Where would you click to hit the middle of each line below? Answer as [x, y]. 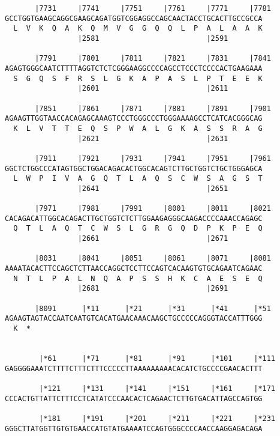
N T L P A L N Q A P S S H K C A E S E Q [138, 278]
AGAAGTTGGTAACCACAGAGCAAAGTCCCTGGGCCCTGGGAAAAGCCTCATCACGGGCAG [134, 119]
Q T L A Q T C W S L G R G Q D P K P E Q [138, 229]
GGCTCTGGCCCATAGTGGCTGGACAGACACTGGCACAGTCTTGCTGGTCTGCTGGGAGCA [134, 168]
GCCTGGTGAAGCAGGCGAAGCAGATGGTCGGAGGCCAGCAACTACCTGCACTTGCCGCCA [134, 18]
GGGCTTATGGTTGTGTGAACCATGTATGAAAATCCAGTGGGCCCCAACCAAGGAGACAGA [134, 428]
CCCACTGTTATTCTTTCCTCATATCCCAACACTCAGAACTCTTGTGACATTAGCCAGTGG [134, 398]
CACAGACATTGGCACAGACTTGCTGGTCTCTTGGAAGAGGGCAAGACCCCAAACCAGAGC [134, 218]
